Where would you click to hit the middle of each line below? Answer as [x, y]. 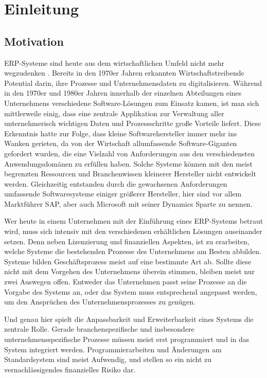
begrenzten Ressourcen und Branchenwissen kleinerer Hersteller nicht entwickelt [130, 174]
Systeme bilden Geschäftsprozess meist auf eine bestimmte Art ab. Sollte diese [128, 261]
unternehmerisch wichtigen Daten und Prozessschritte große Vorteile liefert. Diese [132, 123]
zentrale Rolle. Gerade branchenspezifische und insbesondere [99, 329]
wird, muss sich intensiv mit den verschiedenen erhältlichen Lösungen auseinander [133, 231]
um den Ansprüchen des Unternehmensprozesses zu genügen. [100, 302]
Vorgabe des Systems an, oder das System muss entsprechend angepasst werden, [131, 291]
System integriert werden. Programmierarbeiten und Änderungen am [113, 349]
